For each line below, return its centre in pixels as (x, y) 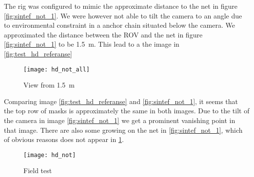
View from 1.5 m (49, 85)
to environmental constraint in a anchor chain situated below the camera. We (119, 25)
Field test (38, 170)
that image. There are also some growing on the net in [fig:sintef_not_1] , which (123, 130)
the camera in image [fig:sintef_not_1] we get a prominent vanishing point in (120, 120)
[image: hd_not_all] (57, 69)
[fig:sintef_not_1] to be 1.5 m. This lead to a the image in (92, 44)
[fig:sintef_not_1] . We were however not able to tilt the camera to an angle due (123, 15)
